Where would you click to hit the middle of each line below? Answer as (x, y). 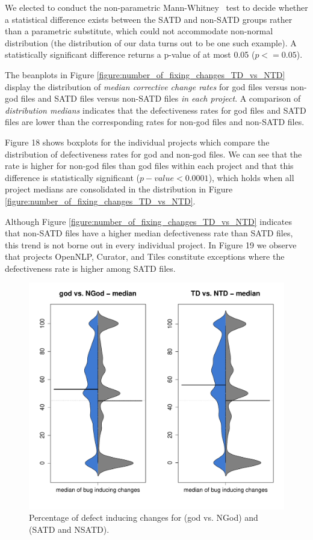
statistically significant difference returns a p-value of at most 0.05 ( (130, 54)
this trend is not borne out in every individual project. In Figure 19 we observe (151, 244)
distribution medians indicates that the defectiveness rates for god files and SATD (156, 110)
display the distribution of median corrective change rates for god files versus (146, 86)
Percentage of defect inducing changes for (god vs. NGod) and (144, 517)
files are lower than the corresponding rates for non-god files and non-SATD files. (155, 122)
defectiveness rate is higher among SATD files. (90, 268)
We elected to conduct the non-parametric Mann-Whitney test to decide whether (156, 7)
